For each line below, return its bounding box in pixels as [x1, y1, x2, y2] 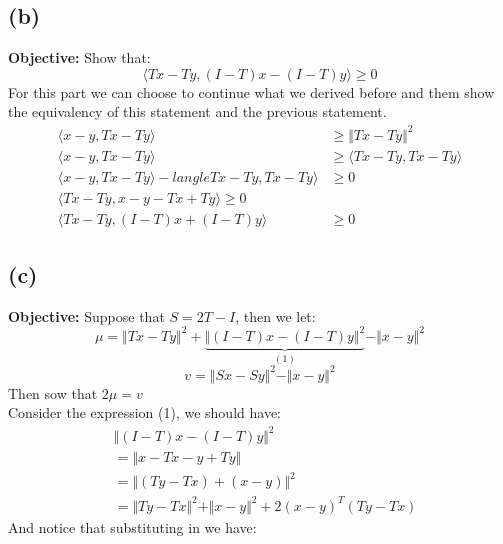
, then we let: [235, 305, 316, 326]
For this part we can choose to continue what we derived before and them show [8, 81, 495, 102]
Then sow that [8, 382, 98, 403]
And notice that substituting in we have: [8, 516, 257, 537]
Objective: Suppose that [8, 305, 165, 326]
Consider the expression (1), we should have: [8, 402, 281, 423]
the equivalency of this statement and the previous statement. [8, 101, 387, 122]
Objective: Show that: [8, 47, 151, 68]
